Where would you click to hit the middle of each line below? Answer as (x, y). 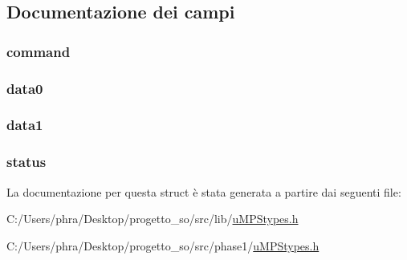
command (39, 51)
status (26, 162)
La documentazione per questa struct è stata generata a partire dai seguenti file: (204, 191)
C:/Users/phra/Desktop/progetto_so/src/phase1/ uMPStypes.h (163, 245)
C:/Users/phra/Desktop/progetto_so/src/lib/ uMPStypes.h (153, 219)
